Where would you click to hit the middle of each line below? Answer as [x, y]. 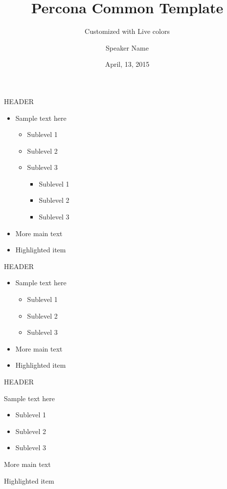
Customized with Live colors [127, 31]
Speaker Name [127, 47]
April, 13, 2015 [127, 64]
